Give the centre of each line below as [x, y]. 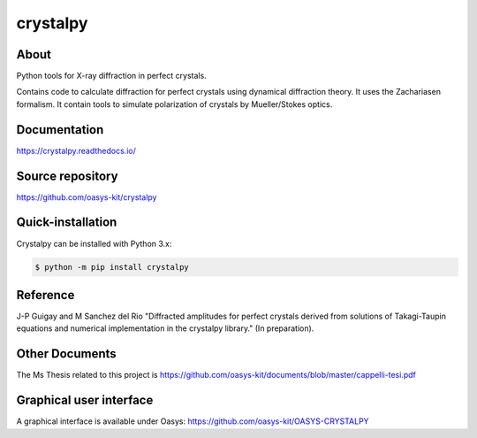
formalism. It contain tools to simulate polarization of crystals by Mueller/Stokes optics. [174, 104]
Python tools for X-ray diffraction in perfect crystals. [111, 76]
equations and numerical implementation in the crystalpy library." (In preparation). [165, 328]
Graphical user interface [85, 400]
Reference [45, 295]
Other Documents [66, 354]
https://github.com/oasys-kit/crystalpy [87, 197]
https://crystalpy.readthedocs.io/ [76, 150]
